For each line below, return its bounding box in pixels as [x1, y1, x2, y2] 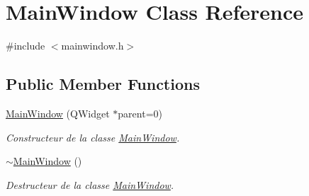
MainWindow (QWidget [6, 105, 110, 120]
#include [6, 38, 45, 53]
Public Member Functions [6, 73, 200, 95]
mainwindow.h [61, 38, 124, 53]
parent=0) [118, 105, 162, 120]
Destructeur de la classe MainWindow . [6, 177, 174, 192]
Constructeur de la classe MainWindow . [6, 129, 180, 144]
